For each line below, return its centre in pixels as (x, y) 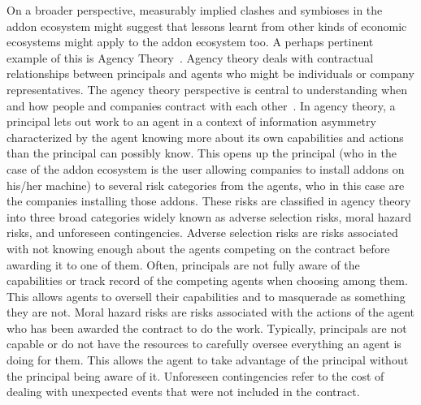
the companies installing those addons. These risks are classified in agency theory (209, 201)
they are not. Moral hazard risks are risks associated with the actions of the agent (211, 312)
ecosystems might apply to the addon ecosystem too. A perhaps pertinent (190, 42)
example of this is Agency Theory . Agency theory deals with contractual (190, 57)
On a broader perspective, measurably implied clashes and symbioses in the (195, 10)
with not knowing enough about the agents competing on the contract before (198, 248)
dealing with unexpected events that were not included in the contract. (183, 392)
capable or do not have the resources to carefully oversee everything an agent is (204, 344)
